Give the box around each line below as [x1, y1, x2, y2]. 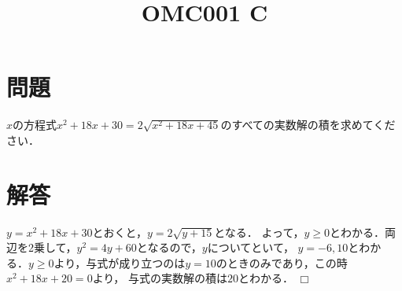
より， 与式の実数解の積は [92, 270, 228, 286]
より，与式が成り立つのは [53, 254, 186, 271]
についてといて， [207, 239, 294, 256]
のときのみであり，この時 [216, 254, 348, 271]
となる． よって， [214, 223, 304, 240]
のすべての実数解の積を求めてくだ [220, 116, 396, 133]
